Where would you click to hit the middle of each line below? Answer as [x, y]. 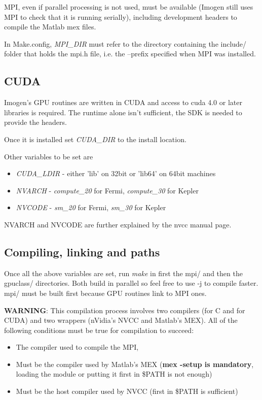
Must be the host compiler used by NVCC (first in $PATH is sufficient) [127, 391]
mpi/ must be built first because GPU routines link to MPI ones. [105, 293]
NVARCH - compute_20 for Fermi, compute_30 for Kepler [107, 190]
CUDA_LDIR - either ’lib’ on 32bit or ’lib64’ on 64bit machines [116, 173]
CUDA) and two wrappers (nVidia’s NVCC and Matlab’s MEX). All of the [121, 320]
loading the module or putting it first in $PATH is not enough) [114, 374]
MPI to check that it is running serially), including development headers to [121, 16]
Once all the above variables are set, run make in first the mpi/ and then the [123, 273]
